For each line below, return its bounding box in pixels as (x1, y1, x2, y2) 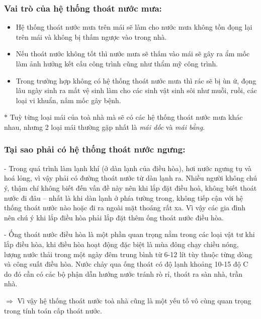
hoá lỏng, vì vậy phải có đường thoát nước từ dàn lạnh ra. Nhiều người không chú (4, 173, 257, 183)
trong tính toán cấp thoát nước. (4, 305, 102, 315)
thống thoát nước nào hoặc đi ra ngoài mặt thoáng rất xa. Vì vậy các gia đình (4, 202, 245, 213)
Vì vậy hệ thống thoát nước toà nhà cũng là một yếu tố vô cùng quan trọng (17, 295, 251, 305)
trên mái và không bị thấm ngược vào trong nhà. (16, 31, 167, 42)
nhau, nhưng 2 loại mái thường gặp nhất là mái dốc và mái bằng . (4, 121, 205, 132)
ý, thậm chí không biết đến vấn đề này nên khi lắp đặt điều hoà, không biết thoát (4, 182, 257, 193)
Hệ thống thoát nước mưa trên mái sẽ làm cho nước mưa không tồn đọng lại (16, 22, 252, 32)
